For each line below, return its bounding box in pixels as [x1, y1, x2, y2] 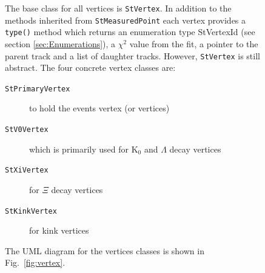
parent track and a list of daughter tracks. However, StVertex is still [5, 49, 260, 62]
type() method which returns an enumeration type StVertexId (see [5, 25, 255, 38]
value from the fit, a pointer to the [129, 37, 258, 50]
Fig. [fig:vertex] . [5, 256, 65, 269]
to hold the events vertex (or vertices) [29, 102, 170, 114]
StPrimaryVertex [5, 84, 70, 93]
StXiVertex [5, 166, 49, 175]
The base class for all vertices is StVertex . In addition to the [5, 2, 232, 14]
